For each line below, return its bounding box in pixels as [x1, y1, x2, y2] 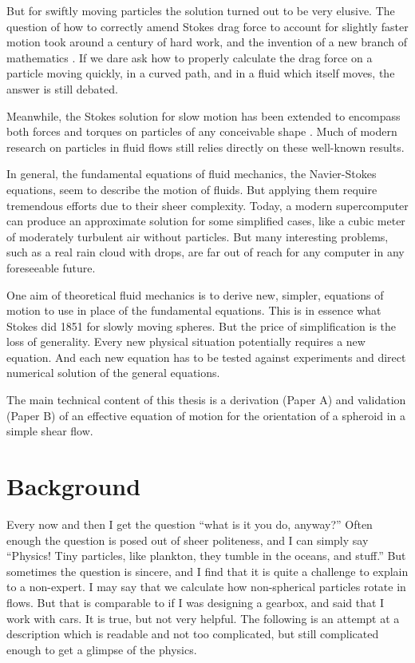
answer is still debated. [6, 80, 118, 97]
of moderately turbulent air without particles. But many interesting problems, [6, 228, 389, 244]
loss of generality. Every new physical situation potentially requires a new [6, 333, 366, 350]
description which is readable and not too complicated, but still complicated [6, 625, 379, 642]
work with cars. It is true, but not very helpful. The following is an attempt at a [6, 609, 400, 626]
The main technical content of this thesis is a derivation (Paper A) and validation [6, 391, 406, 408]
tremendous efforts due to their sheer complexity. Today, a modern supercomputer [6, 197, 409, 213]
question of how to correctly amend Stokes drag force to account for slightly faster [6, 18, 409, 34]
